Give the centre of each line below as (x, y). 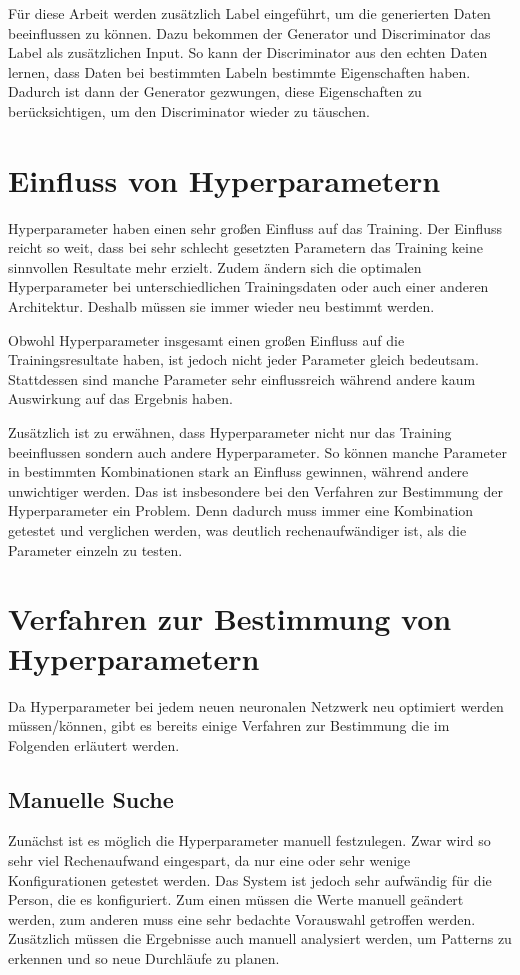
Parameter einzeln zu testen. (95, 549)
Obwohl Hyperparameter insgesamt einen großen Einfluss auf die (206, 339)
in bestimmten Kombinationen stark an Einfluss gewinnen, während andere (238, 471)
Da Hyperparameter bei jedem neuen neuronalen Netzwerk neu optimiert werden (256, 705)
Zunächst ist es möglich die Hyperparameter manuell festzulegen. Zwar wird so (249, 840)
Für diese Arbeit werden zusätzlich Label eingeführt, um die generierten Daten (249, 13)
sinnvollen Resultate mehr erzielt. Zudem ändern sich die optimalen (215, 266)
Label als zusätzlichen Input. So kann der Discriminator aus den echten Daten (248, 52)
